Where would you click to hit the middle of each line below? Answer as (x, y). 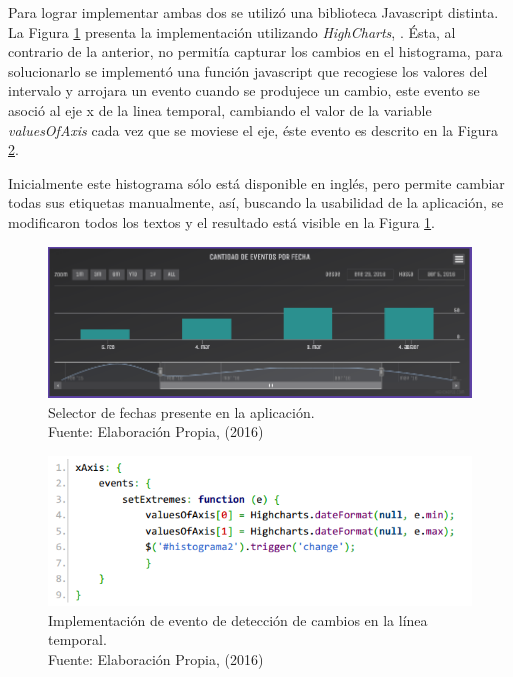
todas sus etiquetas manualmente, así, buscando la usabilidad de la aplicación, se (256, 202)
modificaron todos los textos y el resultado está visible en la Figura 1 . (221, 221)
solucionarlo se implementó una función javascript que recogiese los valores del (248, 70)
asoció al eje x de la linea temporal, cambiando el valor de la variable (220, 109)
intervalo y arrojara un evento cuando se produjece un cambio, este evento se (244, 90)
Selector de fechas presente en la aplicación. (181, 411)
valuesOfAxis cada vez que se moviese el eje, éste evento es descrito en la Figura (253, 129)
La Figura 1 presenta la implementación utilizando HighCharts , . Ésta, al (232, 31)
